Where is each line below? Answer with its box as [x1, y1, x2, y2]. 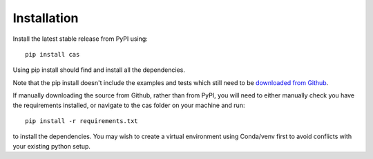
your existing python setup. [12, 142, 91, 150]
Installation [12, 10, 79, 26]
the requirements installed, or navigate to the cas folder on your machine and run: [12, 101, 245, 109]
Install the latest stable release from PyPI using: [12, 35, 148, 43]
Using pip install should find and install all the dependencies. [12, 66, 186, 74]
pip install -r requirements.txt [25, 117, 138, 124]
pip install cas [25, 50, 80, 58]
